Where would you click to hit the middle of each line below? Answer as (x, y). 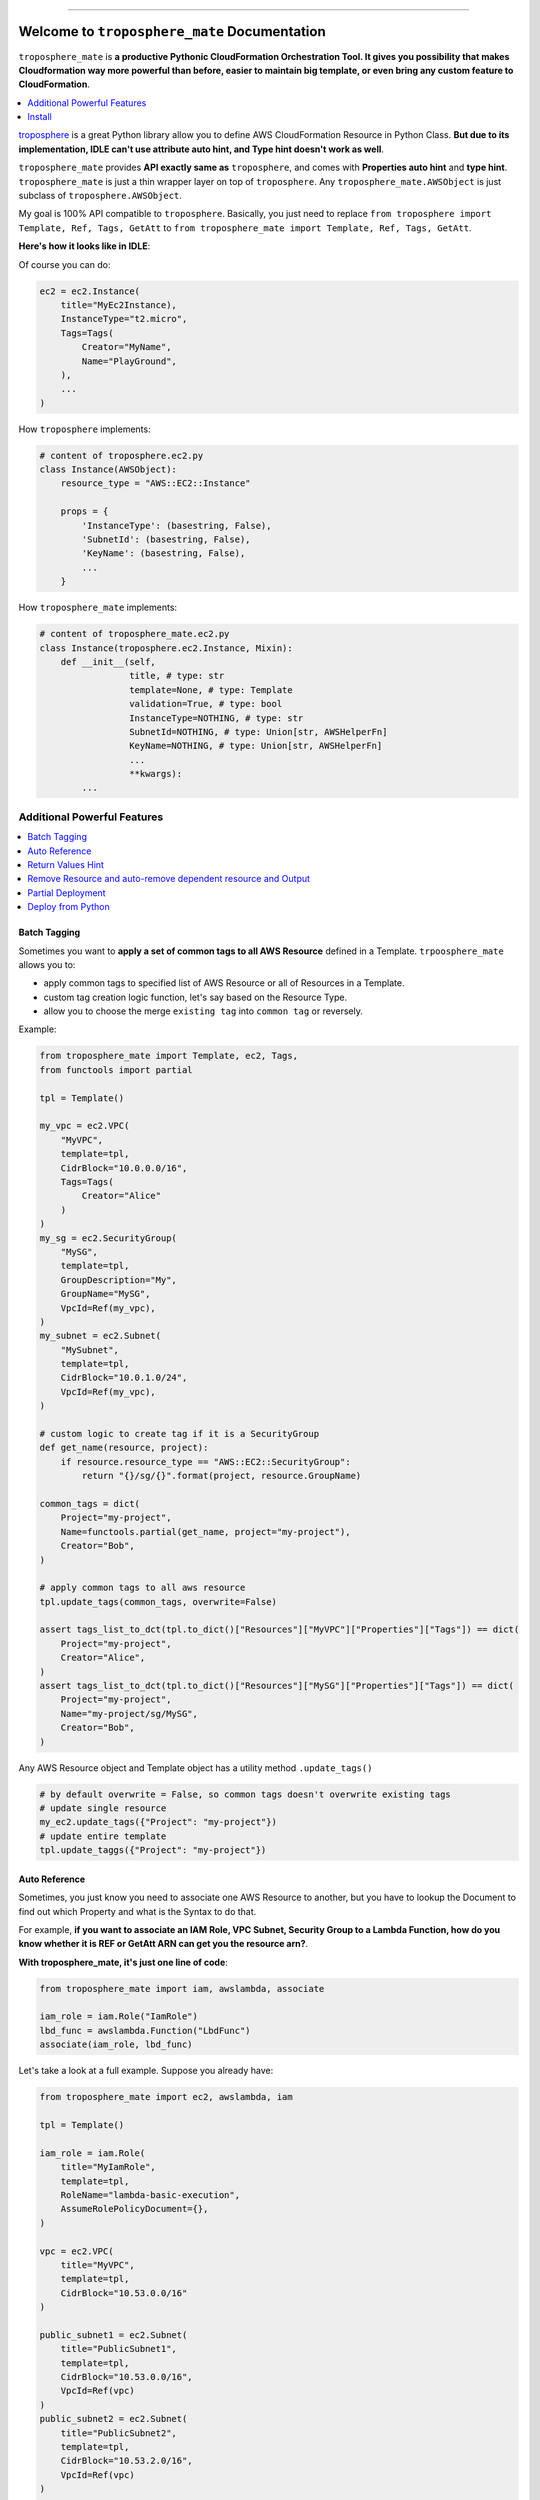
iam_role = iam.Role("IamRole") (119, 2016)
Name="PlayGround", (129, 361)
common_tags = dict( (89, 1503)
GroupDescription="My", (118, 1279)
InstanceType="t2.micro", (124, 319)
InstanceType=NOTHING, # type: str (216, 718)
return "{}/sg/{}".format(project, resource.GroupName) (221, 1476)
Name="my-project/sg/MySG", (129, 1713)
